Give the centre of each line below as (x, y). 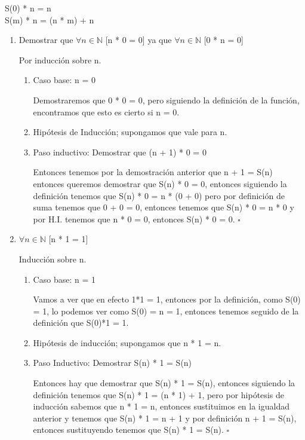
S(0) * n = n (28, 8)
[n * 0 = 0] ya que (138, 40)
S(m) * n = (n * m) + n (50, 19)
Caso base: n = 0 (64, 80)
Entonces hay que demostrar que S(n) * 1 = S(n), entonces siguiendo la (164, 383)
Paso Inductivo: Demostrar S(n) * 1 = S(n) (113, 363)
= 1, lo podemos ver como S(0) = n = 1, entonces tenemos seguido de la (166, 311)
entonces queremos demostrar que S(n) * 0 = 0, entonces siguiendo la (160, 183)
